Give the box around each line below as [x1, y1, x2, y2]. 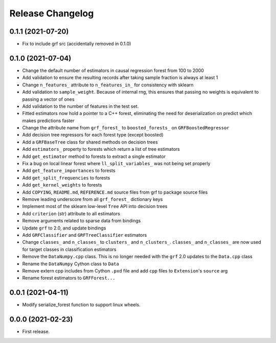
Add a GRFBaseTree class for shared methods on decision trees [22, 139, 158, 145]
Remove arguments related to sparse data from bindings [22, 218, 141, 224]
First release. [22, 329, 50, 335]
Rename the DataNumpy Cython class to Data [22, 261, 120, 267]
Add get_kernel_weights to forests [22, 182, 102, 188]
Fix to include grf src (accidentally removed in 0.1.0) [22, 41, 131, 47]
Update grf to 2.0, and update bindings [22, 225, 106, 231]
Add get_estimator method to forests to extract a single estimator [22, 153, 166, 159]
